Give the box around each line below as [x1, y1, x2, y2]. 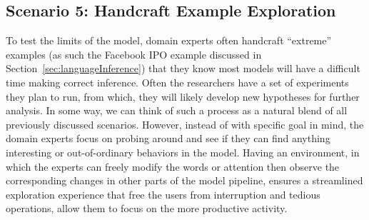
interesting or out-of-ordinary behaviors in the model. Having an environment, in [6, 144, 360, 159]
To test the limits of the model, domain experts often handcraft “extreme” [6, 33, 332, 48]
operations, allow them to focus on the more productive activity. [6, 201, 288, 216]
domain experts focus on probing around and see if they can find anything [6, 131, 330, 146]
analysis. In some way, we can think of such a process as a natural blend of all [6, 103, 348, 118]
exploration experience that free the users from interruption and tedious [6, 186, 320, 201]
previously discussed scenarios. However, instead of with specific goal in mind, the [6, 116, 364, 131]
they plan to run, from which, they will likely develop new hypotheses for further [6, 89, 360, 104]
